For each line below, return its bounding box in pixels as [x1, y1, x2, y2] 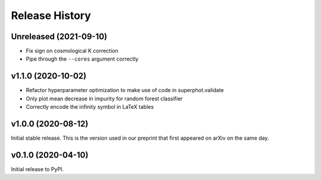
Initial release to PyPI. [11, 165, 64, 172]
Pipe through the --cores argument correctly [26, 55, 139, 62]
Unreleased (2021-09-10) [11, 31, 108, 42]
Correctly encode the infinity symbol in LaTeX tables [26, 103, 154, 110]
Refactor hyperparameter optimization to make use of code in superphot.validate [26, 87, 224, 94]
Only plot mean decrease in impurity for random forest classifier [26, 95, 183, 102]
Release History [11, 9, 92, 22]
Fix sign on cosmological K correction [26, 48, 119, 55]
